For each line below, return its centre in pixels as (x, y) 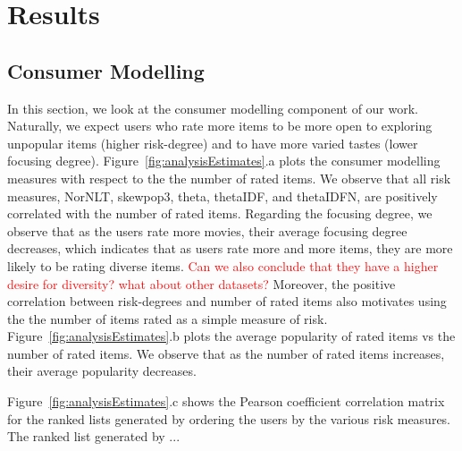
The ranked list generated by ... (94, 436)
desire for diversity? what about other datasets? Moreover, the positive (202, 283)
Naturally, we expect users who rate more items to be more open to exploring (220, 126)
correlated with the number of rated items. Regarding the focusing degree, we (220, 213)
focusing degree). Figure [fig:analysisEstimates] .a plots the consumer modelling (224, 161)
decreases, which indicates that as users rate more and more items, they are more (230, 248)
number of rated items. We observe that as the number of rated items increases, (226, 353)
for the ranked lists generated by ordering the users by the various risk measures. (229, 418)
